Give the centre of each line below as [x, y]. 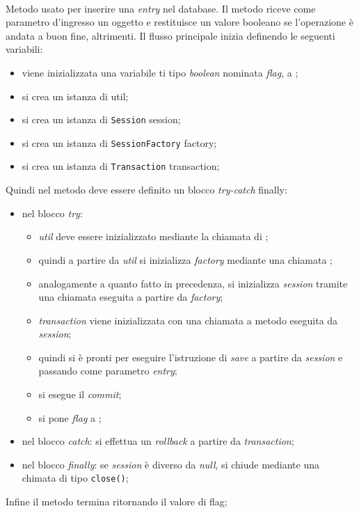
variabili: [24, 49]
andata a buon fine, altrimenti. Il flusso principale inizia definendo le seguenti [170, 35]
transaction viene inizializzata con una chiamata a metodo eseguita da [188, 320]
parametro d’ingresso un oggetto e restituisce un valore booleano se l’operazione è [179, 22]
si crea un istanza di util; [75, 96]
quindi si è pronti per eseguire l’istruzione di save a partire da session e [191, 357]
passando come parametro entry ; [108, 371]
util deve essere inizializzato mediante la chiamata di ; [153, 236]
